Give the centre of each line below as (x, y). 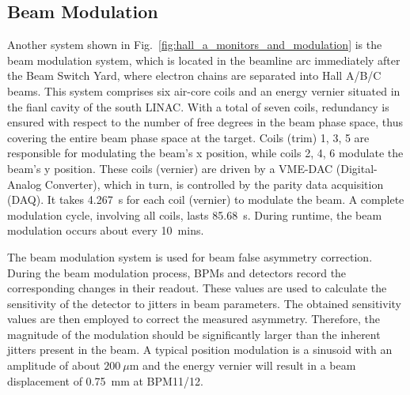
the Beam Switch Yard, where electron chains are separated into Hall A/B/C (194, 75)
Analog (25, 184)
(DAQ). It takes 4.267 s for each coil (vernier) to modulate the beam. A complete (206, 199)
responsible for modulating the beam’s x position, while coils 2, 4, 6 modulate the (205, 153)
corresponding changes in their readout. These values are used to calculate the (197, 288)
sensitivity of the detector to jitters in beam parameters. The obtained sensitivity (204, 303)
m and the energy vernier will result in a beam (243, 365)
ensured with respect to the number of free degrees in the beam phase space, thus (205, 122)
